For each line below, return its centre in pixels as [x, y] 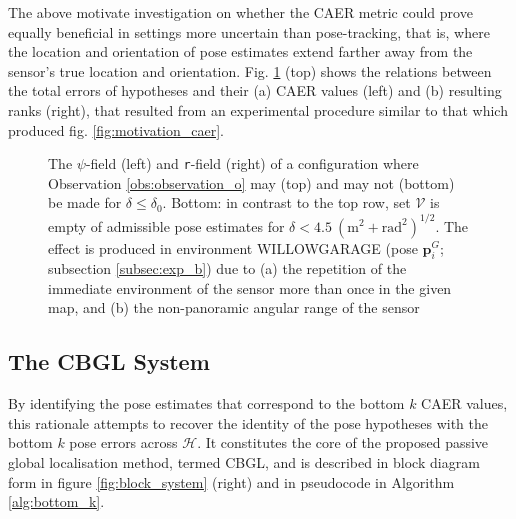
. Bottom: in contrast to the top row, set [286, 202]
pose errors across [123, 442]
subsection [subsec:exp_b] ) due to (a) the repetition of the [227, 268]
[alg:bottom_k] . [56, 501]
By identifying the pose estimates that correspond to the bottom [206, 403]
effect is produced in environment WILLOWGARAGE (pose [233, 247]
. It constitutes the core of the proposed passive [343, 442]
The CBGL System [109, 361]
